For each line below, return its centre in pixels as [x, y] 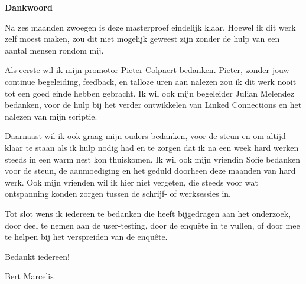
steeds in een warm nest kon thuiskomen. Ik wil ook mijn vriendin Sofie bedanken [153, 159]
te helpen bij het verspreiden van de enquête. [86, 237]
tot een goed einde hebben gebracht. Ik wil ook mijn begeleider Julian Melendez [149, 93]
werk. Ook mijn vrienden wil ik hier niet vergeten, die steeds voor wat [131, 182]
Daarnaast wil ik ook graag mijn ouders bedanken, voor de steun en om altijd [145, 136]
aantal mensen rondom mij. [54, 50]
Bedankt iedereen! [37, 256]
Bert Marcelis [29, 276]
